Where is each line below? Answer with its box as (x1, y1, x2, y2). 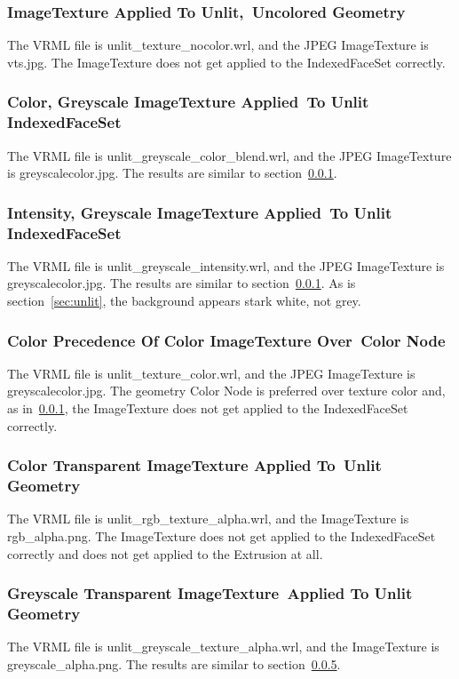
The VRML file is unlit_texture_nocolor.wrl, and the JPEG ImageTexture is (7, 36, 429, 54)
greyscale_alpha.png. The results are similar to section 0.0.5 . (7, 654, 341, 673)
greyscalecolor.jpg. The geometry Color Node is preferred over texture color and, (7, 381, 446, 400)
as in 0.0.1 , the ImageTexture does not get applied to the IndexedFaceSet (7, 399, 408, 418)
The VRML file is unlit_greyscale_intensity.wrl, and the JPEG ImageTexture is (7, 256, 445, 275)
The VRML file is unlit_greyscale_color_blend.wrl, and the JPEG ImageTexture (7, 146, 452, 164)
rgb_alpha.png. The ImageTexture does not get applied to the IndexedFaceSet (7, 526, 436, 545)
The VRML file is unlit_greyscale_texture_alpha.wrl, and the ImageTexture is (7, 637, 439, 656)
